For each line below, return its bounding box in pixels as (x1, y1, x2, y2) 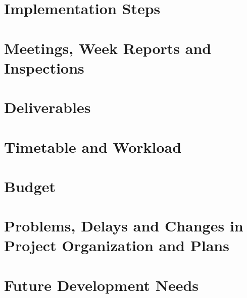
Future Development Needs (4, 274, 199, 295)
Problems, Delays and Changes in (4, 215, 243, 236)
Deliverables (4, 97, 91, 117)
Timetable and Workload (4, 136, 182, 157)
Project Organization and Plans (4, 235, 229, 256)
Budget (4, 175, 56, 196)
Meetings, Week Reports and (4, 37, 212, 58)
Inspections (4, 57, 84, 78)
